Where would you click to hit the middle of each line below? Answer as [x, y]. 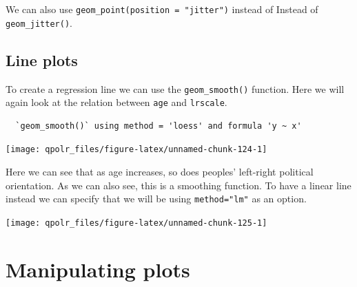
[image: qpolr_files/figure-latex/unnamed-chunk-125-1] [136, 223]
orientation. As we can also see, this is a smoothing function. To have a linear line [178, 185]
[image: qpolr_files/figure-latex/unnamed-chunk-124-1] [136, 150]
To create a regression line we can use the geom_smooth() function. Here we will [175, 88]
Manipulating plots [98, 269]
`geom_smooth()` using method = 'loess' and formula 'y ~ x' [159, 126]
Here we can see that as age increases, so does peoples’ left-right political [160, 172]
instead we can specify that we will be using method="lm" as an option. [156, 199]
